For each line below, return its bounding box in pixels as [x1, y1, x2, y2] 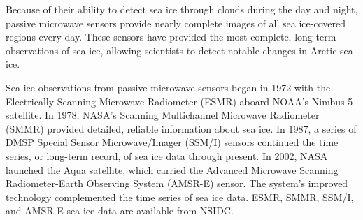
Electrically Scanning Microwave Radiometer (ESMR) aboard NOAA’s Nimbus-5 [6, 94, 353, 108]
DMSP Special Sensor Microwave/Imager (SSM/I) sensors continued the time [6, 135, 339, 149]
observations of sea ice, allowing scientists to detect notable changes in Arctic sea [6, 43, 353, 57]
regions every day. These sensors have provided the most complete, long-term [6, 29, 336, 44]
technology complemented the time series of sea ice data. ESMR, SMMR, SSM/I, [6, 189, 354, 204]
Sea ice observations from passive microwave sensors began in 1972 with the [6, 80, 331, 94]
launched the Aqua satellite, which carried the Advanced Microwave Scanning [6, 162, 339, 177]
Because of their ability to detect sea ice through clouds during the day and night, [6, 2, 358, 16]
